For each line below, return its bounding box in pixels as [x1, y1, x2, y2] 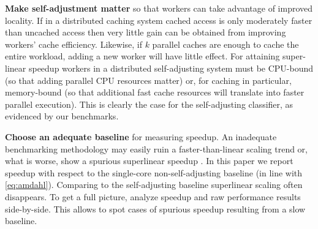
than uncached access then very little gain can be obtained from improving [5, 26, 286, 39]
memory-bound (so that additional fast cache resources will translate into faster [5, 86, 305, 99]
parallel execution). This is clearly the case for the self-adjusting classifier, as [5, 97, 293, 110]
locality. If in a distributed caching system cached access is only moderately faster [5, 13, 312, 26]
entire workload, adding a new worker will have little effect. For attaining [5, 50, 280, 62]
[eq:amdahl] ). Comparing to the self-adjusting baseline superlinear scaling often [5, 178, 303, 191]
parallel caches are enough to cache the [152, 37, 299, 50]
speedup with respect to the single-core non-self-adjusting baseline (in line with [5, 166, 303, 179]
